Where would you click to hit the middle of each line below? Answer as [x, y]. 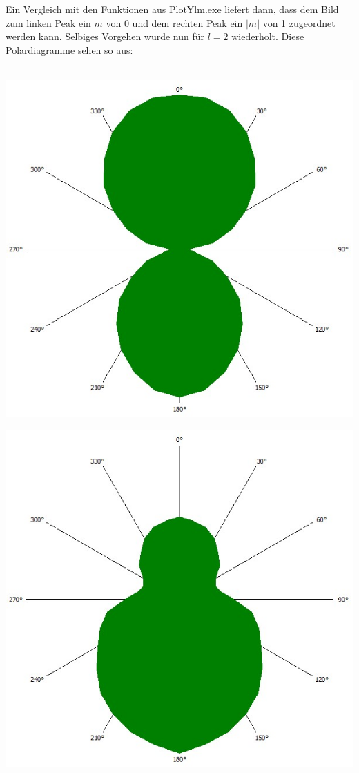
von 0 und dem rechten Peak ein [174, 22]
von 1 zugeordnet [299, 22]
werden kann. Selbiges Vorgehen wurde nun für [105, 36]
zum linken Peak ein [48, 22]
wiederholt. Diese [268, 36]
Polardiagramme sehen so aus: [69, 49]
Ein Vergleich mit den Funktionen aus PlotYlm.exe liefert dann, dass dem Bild [172, 9]
